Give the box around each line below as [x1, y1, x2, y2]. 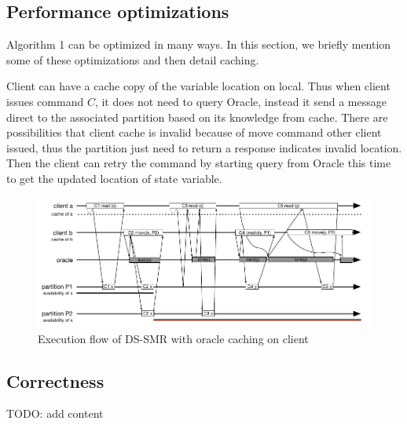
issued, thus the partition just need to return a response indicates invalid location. [6, 139, 402, 155]
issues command [6, 93, 84, 109]
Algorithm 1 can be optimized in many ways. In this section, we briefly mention [6, 36, 391, 53]
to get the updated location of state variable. [6, 170, 222, 186]
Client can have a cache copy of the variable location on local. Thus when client [6, 78, 390, 94]
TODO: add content [6, 405, 104, 422]
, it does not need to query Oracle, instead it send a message [94, 93, 387, 109]
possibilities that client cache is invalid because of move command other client [6, 124, 382, 141]
